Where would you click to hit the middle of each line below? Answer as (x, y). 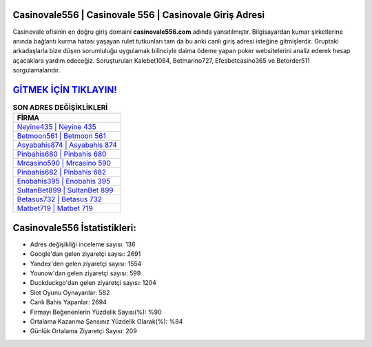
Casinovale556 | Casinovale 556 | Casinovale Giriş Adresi (139, 15)
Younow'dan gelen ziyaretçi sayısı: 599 (85, 273)
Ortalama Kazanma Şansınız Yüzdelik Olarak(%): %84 (106, 321)
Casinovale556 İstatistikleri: (75, 228)
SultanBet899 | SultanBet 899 (65, 190)
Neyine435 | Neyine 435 (56, 127)
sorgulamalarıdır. (37, 70)
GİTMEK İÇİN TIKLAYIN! (65, 90)
